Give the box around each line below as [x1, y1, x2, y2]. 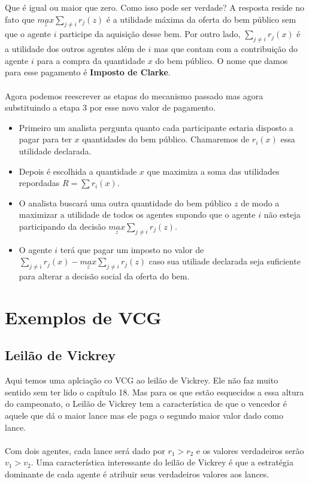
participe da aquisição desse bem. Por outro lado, [59, 28, 241, 40]
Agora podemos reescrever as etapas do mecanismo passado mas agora [5, 89, 263, 102]
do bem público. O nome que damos [155, 54, 288, 66]
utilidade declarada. [19, 144, 92, 157]
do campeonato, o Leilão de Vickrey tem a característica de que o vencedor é [5, 397, 287, 410]
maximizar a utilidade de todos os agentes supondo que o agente [19, 208, 256, 221]
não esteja [263, 208, 301, 221]
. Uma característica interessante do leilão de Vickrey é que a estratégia [31, 456, 293, 468]
